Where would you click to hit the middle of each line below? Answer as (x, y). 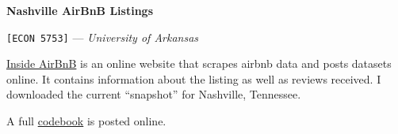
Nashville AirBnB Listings (80, 10)
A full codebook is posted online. (86, 121)
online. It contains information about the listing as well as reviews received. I (194, 78)
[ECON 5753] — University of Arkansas (103, 37)
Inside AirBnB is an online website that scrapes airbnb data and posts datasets (199, 63)
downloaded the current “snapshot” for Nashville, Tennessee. (154, 94)
